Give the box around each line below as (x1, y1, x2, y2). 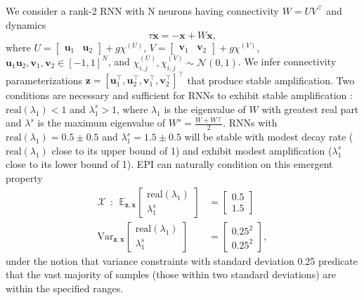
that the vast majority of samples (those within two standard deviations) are (6, 267, 336, 282)
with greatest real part (261, 101, 359, 116)
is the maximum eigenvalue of (37, 115, 166, 130)
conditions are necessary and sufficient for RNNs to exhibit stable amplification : (6, 88, 353, 103)
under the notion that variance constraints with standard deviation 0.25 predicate (6, 253, 358, 268)
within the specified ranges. (6, 280, 124, 295)
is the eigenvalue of (164, 101, 246, 116)
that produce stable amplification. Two (187, 72, 355, 87)
